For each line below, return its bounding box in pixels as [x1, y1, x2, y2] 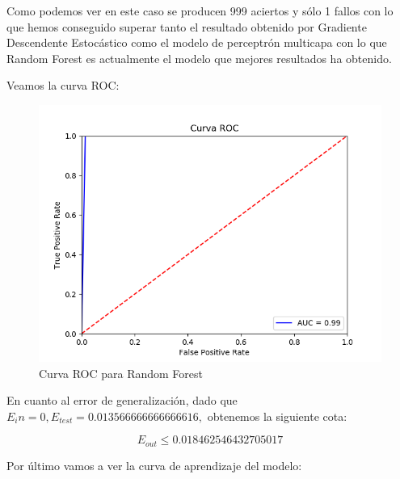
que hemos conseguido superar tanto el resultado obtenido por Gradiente [6, 18, 367, 35]
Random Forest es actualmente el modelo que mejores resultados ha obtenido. [6, 49, 392, 66]
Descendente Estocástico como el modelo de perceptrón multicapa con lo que [6, 34, 387, 51]
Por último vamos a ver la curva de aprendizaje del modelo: [6, 456, 302, 473]
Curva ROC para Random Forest [39, 364, 203, 381]
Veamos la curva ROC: [6, 77, 120, 94]
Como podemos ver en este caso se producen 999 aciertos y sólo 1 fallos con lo [6, 2, 394, 19]
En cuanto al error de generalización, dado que [6, 392, 238, 409]
